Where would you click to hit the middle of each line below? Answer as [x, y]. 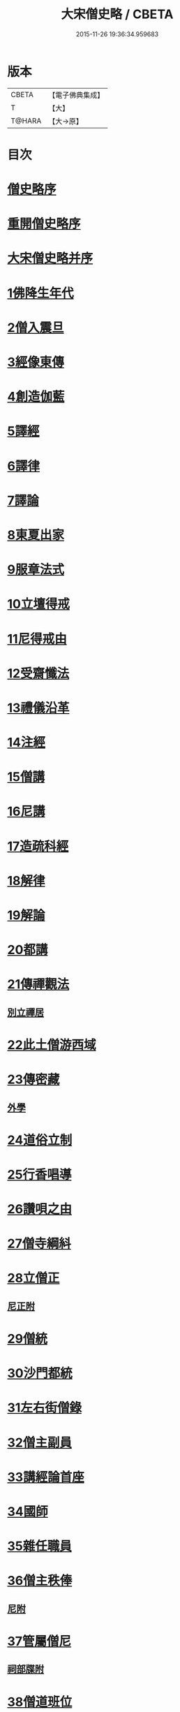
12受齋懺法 [38, 673]
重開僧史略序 [44, 224]
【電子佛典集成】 [76, 95]
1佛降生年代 [41, 293]
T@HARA [26, 121]
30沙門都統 [40, 1374]
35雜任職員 [39, 1546]
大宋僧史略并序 [50, 258]
